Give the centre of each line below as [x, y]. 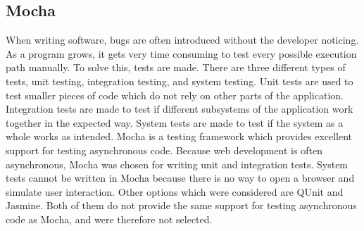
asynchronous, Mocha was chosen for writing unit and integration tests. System [177, 164]
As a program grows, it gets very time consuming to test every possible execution [181, 53]
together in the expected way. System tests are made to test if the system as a [175, 122]
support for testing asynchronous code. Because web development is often [164, 150]
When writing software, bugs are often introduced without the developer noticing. [182, 40]
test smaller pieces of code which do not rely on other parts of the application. [175, 95]
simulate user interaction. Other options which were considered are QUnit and [175, 191]
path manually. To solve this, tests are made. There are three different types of [176, 67]
